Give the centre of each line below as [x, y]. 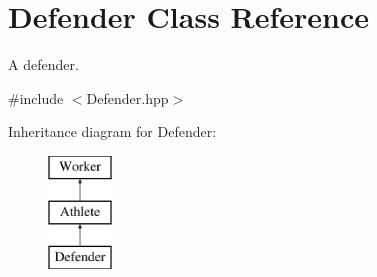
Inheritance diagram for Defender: [112, 131]
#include [36, 97]
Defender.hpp [127, 97]
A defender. [43, 64]
